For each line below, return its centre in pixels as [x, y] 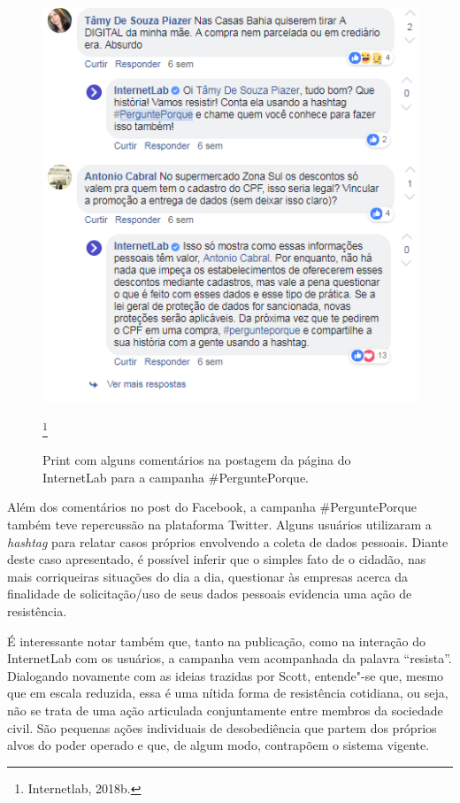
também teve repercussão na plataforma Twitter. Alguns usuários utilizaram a [219, 524]
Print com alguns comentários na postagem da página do [197, 460]
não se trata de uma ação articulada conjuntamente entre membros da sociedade [225, 710]
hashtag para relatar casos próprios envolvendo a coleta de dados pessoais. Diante [228, 541]
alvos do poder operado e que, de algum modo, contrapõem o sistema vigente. [218, 745]
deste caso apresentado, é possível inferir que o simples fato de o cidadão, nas [217, 559]
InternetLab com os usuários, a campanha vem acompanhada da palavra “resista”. [230, 658]
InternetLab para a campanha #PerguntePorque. [176, 477]
